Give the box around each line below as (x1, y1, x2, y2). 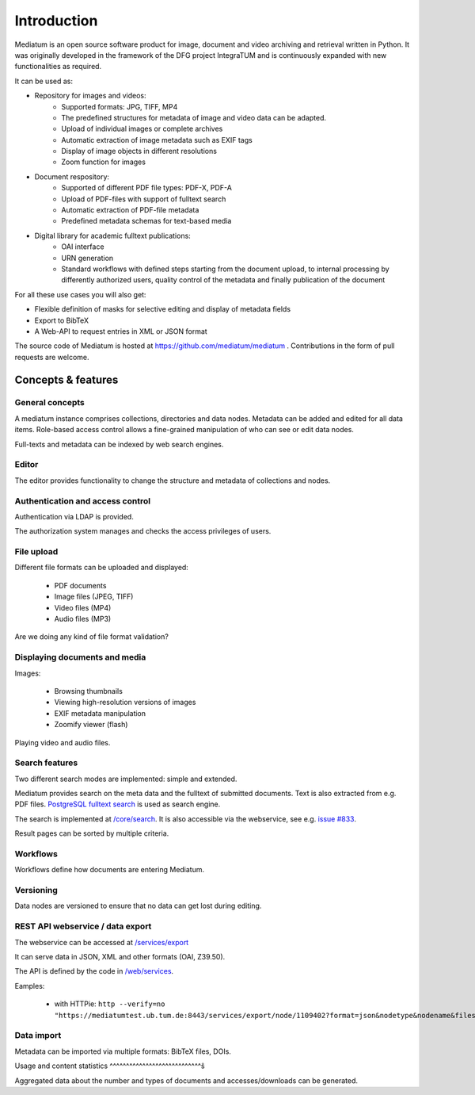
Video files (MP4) (54, 603, 112, 612)
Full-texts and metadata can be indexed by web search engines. (14, 439, 224, 449)
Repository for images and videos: (34, 91, 146, 101)
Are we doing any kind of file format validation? (14, 632, 169, 641)
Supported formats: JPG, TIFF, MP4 (61, 101, 178, 111)
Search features (14, 757, 78, 768)
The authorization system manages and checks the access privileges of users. (14, 526, 272, 536)
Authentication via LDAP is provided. (14, 511, 134, 521)
